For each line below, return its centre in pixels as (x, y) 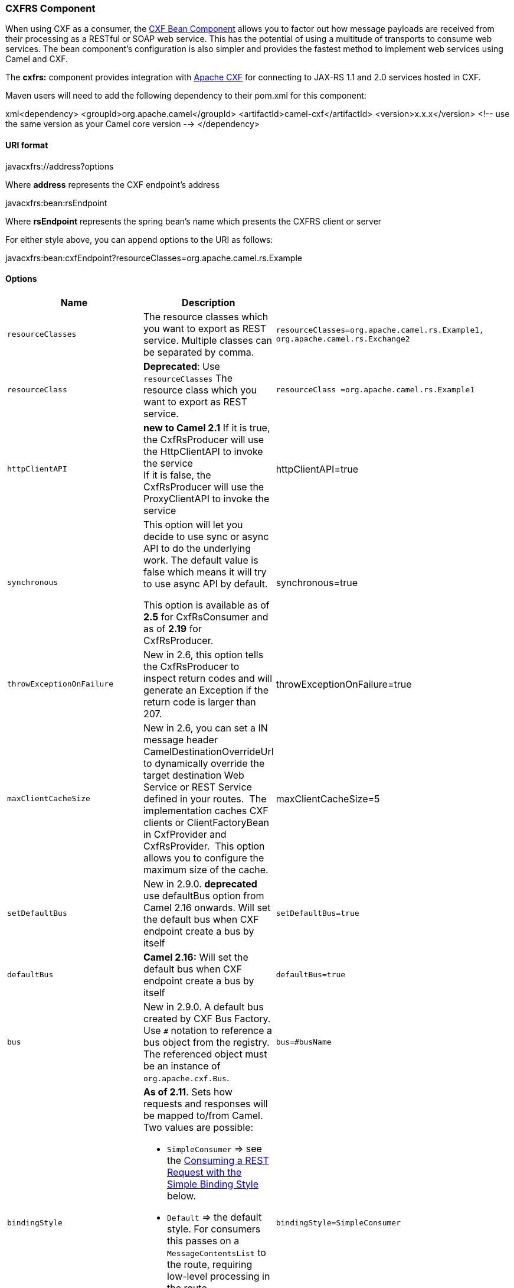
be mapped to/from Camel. (203, 1115)
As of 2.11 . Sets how (188, 1092)
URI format (27, 145)
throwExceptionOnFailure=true (344, 684)
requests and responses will (205, 1103)
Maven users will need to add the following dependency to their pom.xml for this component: (186, 96)
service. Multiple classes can (208, 340)
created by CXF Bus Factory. (207, 1018)
